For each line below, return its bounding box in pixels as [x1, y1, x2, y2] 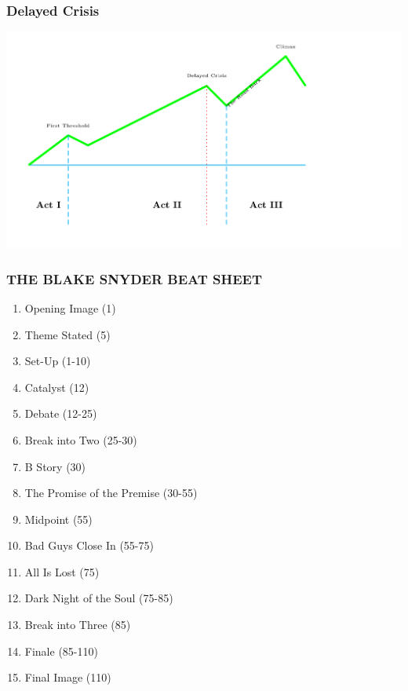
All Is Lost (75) [24, 563, 100, 579]
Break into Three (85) [24, 616, 131, 633]
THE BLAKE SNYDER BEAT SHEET [6, 269, 263, 288]
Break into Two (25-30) [24, 431, 137, 448]
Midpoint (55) [24, 510, 93, 527]
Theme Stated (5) [24, 326, 111, 342]
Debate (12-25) [24, 405, 97, 422]
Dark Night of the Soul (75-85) [24, 590, 173, 606]
